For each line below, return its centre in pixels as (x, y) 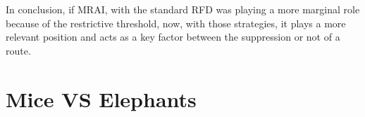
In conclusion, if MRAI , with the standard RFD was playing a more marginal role (183, 9)
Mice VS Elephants (101, 98)
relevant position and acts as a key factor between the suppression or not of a (173, 37)
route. (18, 50)
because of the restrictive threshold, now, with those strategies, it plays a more (176, 23)
